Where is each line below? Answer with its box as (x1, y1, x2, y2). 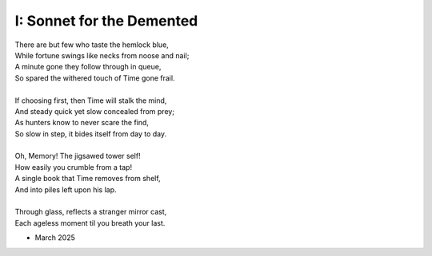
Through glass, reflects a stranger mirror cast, (14, 207, 167, 217)
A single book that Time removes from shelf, (14, 174, 161, 183)
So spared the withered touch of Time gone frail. (14, 73, 175, 83)
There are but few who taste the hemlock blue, (14, 40, 170, 49)
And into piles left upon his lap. (14, 184, 117, 195)
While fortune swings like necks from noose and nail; (14, 50, 190, 60)
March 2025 (34, 233, 75, 242)
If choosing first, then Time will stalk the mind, (14, 96, 167, 105)
